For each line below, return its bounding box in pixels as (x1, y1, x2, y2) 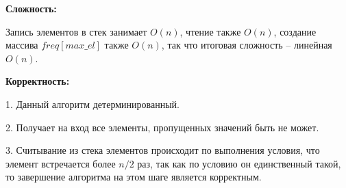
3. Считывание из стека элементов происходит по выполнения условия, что (5, 143, 320, 157)
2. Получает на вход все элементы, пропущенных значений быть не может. (5, 120, 319, 134)
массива (5, 38, 38, 52)
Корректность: (5, 74, 70, 88)
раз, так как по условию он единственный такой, (137, 156, 341, 170)
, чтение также (180, 24, 241, 38)
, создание (273, 24, 317, 38)
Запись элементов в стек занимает (5, 24, 147, 38)
